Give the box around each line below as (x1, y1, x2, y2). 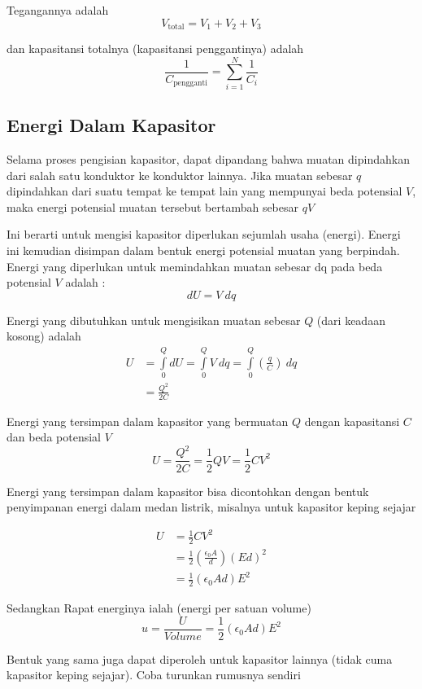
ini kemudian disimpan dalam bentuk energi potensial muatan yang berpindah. (7, 241, 400, 258)
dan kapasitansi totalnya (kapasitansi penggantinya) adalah (7, 40, 304, 57)
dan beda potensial (7, 428, 101, 445)
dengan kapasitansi (304, 412, 400, 429)
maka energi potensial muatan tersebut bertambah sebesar (7, 198, 299, 215)
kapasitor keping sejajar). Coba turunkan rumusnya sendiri (7, 666, 301, 683)
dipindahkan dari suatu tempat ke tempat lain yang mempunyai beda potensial (7, 182, 402, 200)
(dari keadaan (316, 311, 385, 328)
